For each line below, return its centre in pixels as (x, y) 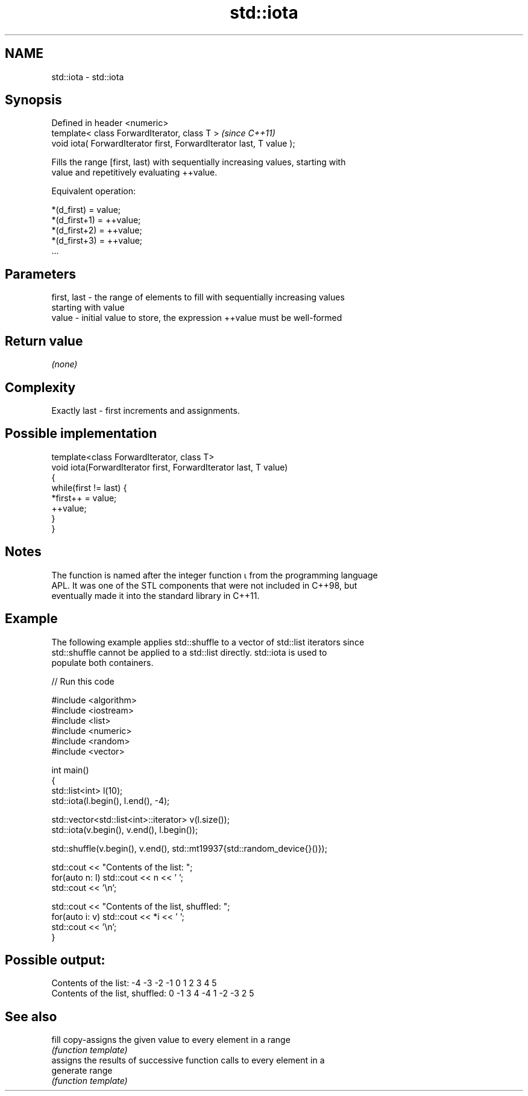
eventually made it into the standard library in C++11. (156, 595)
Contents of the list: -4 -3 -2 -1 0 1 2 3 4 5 (134, 983)
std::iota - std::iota (88, 77)
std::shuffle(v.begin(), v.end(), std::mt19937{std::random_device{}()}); (189, 848)
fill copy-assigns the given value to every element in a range (171, 1040)
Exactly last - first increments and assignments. (146, 410)
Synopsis (33, 100)
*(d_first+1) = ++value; (96, 220)
